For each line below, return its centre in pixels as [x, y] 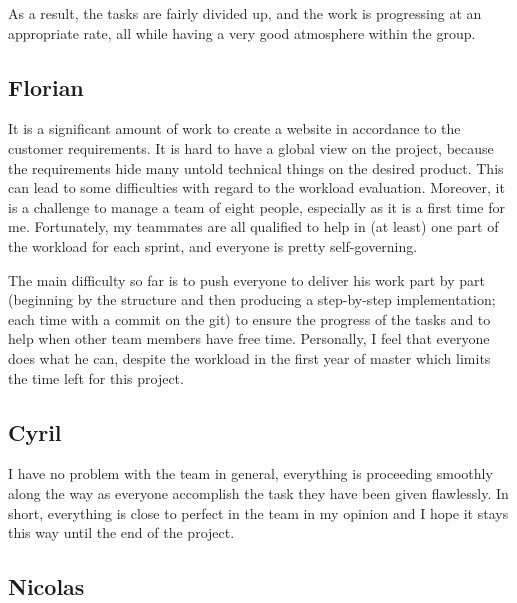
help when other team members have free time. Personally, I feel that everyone [249, 338]
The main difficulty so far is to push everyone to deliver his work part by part [246, 279]
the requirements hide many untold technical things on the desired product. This [256, 167]
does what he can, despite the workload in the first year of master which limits [249, 357]
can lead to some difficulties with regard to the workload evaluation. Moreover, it [256, 187]
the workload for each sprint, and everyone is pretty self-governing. [213, 245]
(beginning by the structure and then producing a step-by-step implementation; [252, 299]
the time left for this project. [96, 377]
